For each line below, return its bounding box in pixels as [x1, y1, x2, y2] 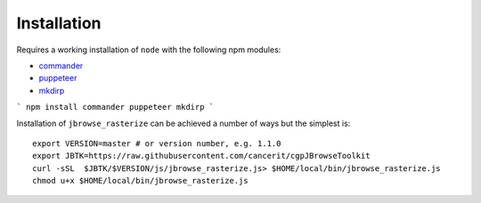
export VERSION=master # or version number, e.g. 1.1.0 [32, 138, 281, 148]
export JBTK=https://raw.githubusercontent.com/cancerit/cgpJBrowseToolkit [32, 151, 371, 161]
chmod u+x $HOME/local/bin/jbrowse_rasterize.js [32, 176, 249, 186]
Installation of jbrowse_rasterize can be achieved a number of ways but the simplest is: [16, 118, 351, 129]
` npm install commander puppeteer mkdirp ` [16, 102, 215, 113]
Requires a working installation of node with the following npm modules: [16, 44, 281, 55]
